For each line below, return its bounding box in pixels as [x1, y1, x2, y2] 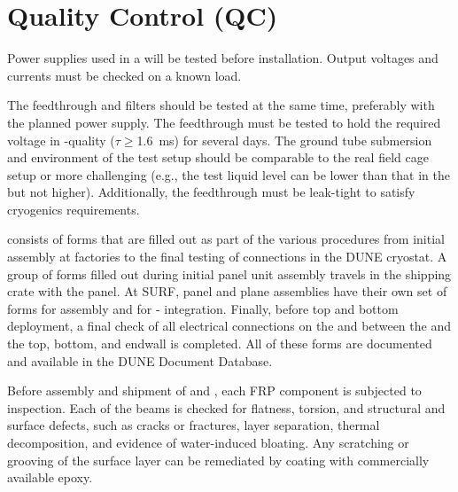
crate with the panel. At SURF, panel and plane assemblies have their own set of [7, 282, 447, 301]
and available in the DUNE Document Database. [7, 351, 273, 370]
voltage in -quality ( [7, 130, 115, 149]
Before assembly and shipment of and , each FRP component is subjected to [7, 381, 422, 400]
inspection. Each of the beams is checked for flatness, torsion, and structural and [7, 398, 446, 417]
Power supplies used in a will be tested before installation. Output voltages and [7, 49, 439, 67]
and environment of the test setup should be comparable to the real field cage [7, 148, 429, 167]
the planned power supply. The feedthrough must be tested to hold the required [7, 113, 441, 131]
